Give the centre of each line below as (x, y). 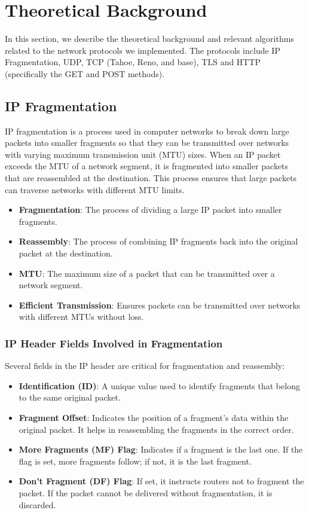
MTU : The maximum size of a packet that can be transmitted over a (147, 273)
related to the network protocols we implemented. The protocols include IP (143, 50)
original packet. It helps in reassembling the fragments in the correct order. (156, 429)
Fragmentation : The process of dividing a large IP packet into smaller (150, 210)
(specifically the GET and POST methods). (85, 73)
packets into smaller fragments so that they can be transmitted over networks (147, 143)
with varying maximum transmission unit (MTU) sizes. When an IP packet (143, 154)
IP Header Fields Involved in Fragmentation (114, 343)
